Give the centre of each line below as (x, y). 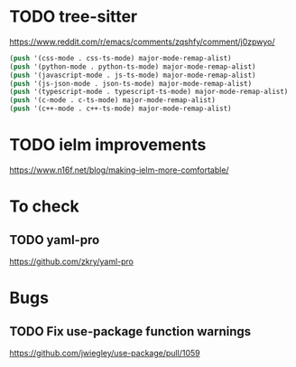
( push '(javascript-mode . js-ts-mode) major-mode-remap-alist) (133, 75)
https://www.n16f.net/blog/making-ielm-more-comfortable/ (119, 170)
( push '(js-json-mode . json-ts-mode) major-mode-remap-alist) (131, 83)
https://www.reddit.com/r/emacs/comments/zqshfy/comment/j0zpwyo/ (142, 42)
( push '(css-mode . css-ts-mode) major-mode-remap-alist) (120, 58)
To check (44, 207)
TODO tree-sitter (74, 17)
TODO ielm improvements (108, 145)
